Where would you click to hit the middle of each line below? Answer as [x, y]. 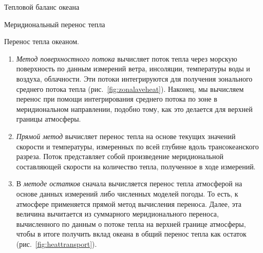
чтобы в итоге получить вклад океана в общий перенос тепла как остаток [131, 234]
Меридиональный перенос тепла [55, 24]
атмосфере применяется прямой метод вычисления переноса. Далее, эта [129, 203]
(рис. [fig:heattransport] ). [57, 244]
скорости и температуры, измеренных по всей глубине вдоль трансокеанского [137, 146]
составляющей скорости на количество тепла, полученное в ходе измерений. [136, 166]
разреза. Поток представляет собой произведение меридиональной [120, 156]
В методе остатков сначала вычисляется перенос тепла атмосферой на [129, 183]
